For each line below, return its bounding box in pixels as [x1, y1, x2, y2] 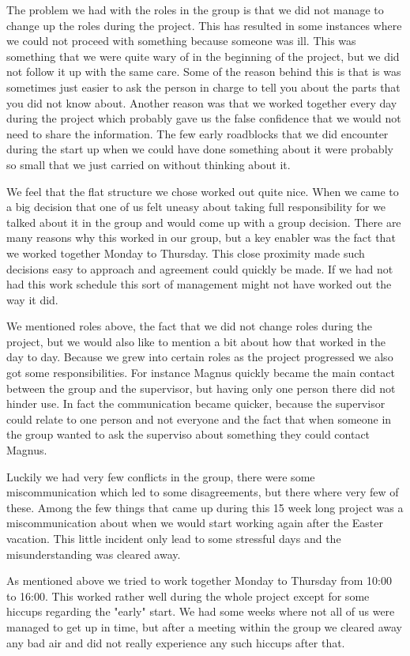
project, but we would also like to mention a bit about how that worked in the [6, 333, 386, 349]
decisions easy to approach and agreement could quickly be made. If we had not [6, 260, 393, 277]
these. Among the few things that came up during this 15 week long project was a [6, 499, 404, 515]
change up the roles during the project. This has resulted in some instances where [6, 17, 402, 33]
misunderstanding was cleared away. [6, 545, 181, 562]
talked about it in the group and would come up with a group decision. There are [6, 213, 401, 230]
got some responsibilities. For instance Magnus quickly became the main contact [6, 364, 395, 381]
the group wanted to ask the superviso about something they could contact [6, 426, 371, 443]
